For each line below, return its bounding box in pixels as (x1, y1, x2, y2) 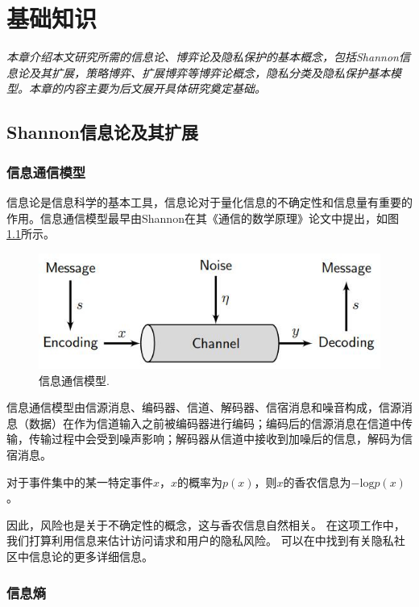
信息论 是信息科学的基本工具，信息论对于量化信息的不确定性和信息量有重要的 (6, 193, 413, 210)
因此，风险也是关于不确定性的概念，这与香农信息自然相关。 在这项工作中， (6, 516, 405, 533)
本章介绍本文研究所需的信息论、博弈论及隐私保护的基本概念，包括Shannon (6, 48, 399, 65)
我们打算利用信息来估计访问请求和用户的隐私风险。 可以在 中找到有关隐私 (6, 532, 394, 549)
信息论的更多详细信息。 (28, 548, 153, 565)
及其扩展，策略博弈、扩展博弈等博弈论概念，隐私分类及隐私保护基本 (28, 64, 390, 81)
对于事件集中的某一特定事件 (6, 473, 153, 490)
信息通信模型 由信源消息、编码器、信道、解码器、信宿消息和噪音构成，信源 (6, 399, 401, 416)
